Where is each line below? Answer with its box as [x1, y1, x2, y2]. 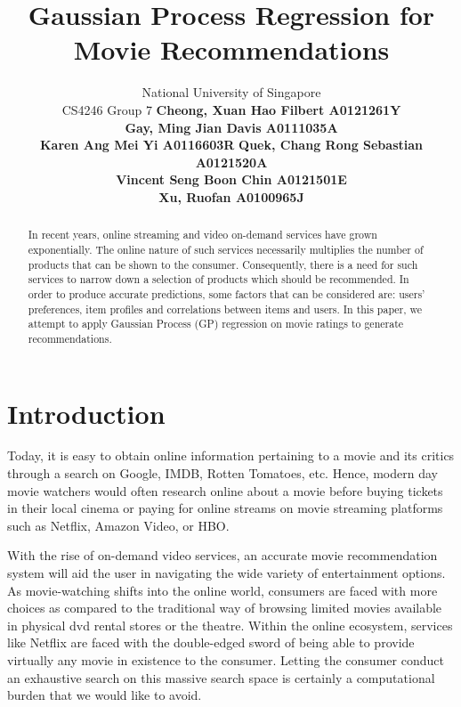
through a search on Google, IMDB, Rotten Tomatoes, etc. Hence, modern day [7, 464, 438, 483]
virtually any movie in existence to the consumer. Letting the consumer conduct [7, 650, 444, 669]
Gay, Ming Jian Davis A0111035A [125, 118, 338, 136]
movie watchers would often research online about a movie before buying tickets [7, 481, 443, 500]
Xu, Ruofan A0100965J [158, 187, 304, 206]
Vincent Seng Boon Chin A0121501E [116, 170, 347, 189]
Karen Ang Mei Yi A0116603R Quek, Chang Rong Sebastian [40, 135, 423, 154]
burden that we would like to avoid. [7, 686, 202, 704]
